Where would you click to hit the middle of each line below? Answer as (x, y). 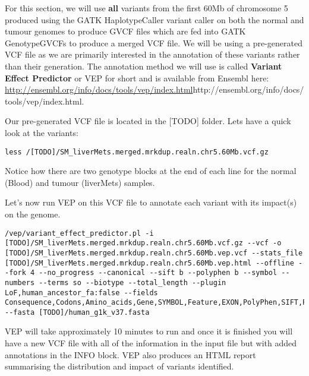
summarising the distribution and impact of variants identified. (119, 366)
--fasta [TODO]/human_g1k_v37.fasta (77, 312)
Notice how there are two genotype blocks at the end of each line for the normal (151, 171)
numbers (20, 282)
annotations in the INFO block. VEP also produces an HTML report (130, 354)
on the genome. (33, 214)
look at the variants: (42, 132)
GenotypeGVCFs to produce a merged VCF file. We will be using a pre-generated (154, 42)
